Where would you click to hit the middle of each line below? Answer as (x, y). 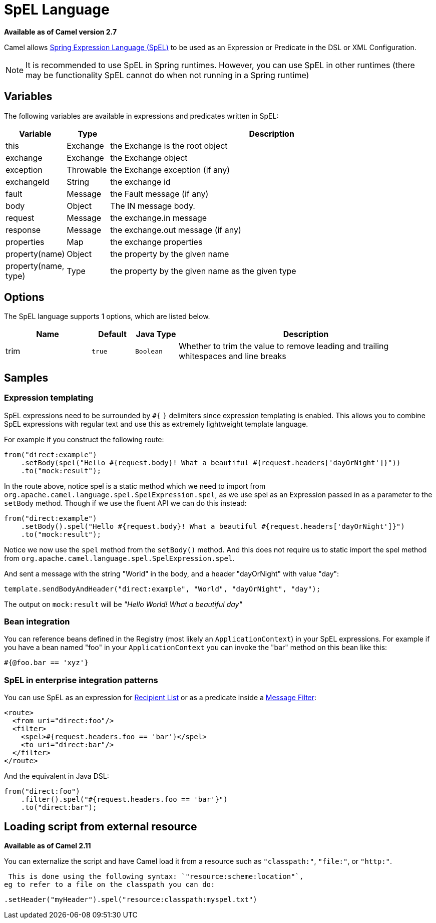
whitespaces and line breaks (233, 356)
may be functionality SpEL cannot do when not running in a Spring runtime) (167, 75)
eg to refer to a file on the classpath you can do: (110, 884)
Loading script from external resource (101, 826)
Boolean (149, 351)
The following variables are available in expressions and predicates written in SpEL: (141, 116)
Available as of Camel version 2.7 (61, 32)
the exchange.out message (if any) (176, 230)
